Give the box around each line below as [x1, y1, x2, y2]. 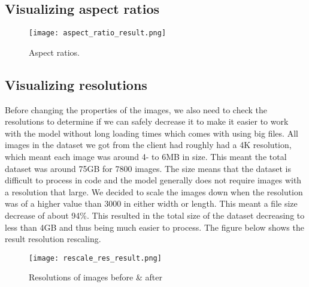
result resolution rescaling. [5, 232, 101, 245]
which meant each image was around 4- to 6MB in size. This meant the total [5, 150, 287, 163]
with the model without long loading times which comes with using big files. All [5, 126, 298, 139]
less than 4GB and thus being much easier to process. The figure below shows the [5, 220, 304, 233]
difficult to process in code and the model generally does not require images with [5, 174, 302, 186]
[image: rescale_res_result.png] [29, 253, 162, 262]
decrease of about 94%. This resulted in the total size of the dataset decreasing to [5, 209, 305, 221]
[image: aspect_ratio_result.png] [29, 29, 166, 38]
